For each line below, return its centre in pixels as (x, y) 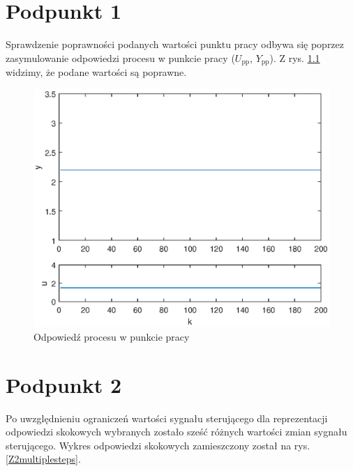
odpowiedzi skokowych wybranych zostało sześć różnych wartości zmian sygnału (176, 432)
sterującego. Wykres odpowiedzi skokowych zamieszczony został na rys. (158, 445)
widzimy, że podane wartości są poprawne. (96, 72)
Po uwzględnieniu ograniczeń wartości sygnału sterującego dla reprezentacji (167, 418)
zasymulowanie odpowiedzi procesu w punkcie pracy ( (120, 57)
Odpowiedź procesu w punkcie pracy (112, 336)
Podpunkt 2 (64, 384)
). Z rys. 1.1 (295, 57)
